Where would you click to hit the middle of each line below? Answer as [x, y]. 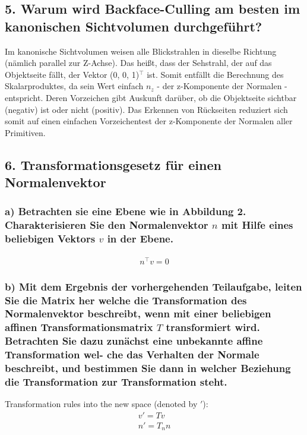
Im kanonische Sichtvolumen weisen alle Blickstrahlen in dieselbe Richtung [141, 51]
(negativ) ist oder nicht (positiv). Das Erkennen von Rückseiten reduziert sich [146, 109]
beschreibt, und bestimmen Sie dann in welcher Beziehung [148, 368]
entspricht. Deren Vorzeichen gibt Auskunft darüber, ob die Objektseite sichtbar [151, 97]
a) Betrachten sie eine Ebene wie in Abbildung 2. [126, 211]
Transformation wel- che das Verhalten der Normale [132, 354]
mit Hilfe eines [257, 225]
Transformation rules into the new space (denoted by [101, 404]
